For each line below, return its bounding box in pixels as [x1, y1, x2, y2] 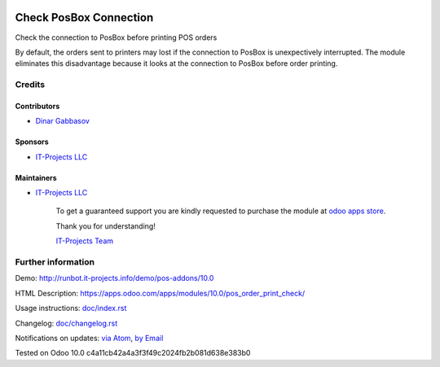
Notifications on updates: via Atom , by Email [15, 333, 164, 343]
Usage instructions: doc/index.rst [15, 304, 127, 313]
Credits [15, 79, 45, 90]
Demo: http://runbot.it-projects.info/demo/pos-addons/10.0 [15, 273, 214, 283]
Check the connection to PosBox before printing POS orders [15, 33, 218, 42]
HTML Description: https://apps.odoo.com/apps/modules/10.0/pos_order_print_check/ [15, 288, 306, 298]
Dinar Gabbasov [35, 116, 90, 126]
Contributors [15, 101, 60, 111]
